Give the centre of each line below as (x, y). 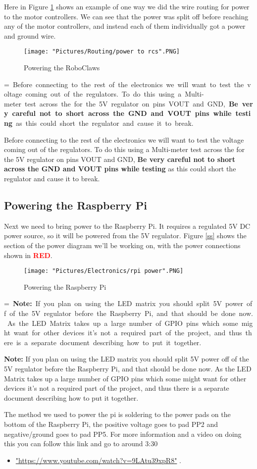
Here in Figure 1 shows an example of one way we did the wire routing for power (127, 6)
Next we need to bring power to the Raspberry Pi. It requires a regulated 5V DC (127, 226)
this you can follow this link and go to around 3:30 (81, 443)
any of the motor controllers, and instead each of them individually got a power (125, 26)
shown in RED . (28, 255)
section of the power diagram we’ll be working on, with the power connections (122, 245)
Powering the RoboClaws (62, 68)
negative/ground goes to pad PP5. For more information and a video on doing (123, 434)
